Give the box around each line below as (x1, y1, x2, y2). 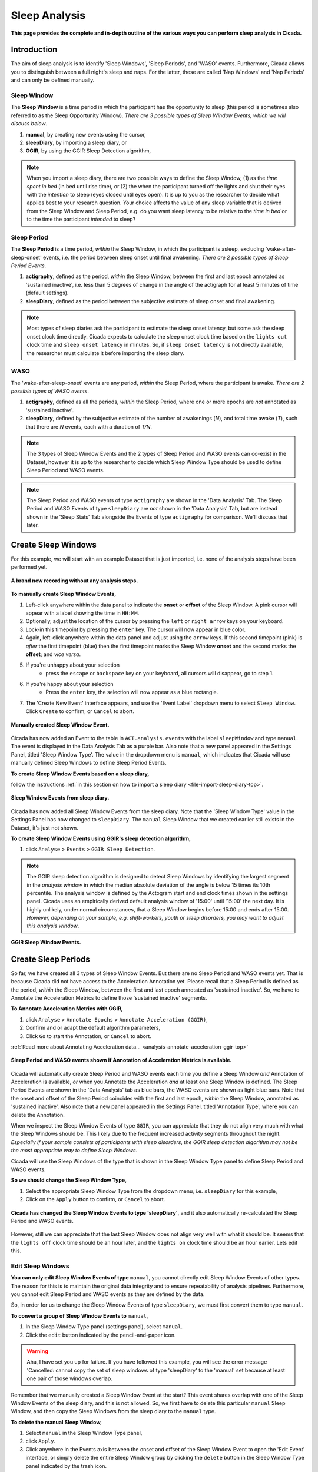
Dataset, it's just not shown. (11, 824, 79, 831)
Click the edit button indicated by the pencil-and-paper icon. (25, 1331, 176, 1338)
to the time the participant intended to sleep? (26, 216, 136, 223)
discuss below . (11, 120, 48, 127)
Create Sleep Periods (11, 954, 91, 964)
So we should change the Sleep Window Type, (11, 1176, 127, 1183)
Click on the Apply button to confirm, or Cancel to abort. (25, 1196, 165, 1203)
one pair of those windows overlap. (26, 1375, 113, 1382)
